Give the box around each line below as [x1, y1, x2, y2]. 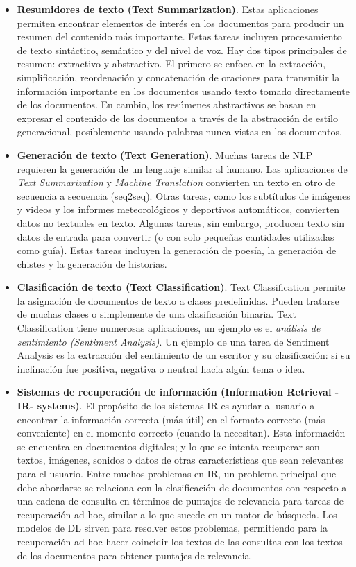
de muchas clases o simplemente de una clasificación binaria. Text [17, 307, 296, 321]
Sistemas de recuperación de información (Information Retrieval [17, 384, 332, 399]
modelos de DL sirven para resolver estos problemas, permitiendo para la [17, 521, 328, 535]
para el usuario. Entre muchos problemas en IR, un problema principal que [17, 466, 337, 480]
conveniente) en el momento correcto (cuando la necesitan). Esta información [17, 425, 346, 440]
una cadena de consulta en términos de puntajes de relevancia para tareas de [17, 493, 344, 508]
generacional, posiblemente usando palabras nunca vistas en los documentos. [17, 124, 342, 139]
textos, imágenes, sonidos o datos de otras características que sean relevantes [17, 452, 344, 467]
